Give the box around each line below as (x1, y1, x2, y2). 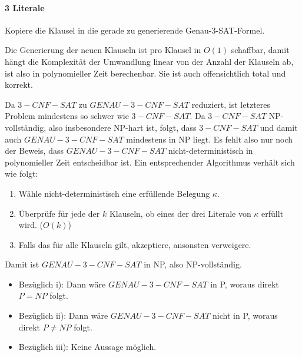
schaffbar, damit (231, 44, 290, 56)
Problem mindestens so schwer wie (5, 110, 129, 122)
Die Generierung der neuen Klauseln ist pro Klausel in (5, 44, 201, 56)
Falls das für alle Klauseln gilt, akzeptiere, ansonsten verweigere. (18, 238, 251, 250)
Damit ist (5, 258, 39, 270)
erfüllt (261, 207, 284, 219)
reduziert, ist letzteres (191, 98, 271, 110)
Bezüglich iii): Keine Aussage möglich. (18, 341, 157, 353)
